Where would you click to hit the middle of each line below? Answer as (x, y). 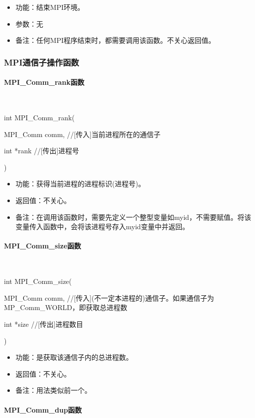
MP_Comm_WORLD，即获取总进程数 (66, 307)
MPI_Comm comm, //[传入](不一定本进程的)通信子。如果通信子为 (109, 297)
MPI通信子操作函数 (42, 62)
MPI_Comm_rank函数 (44, 82)
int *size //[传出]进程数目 (44, 324)
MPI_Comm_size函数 (43, 246)
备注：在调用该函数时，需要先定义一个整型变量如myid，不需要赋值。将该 (133, 217)
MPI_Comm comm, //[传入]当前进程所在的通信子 (82, 134)
